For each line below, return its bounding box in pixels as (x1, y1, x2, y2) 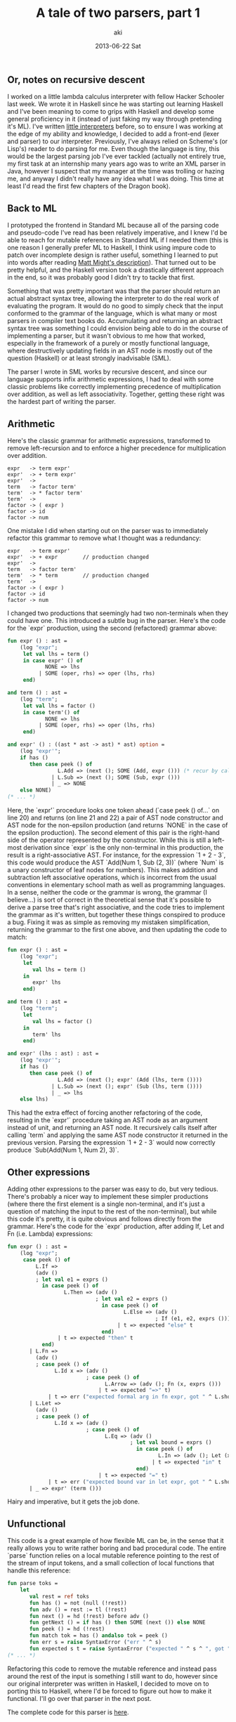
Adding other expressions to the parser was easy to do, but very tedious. (7, 1185, 219, 1193)
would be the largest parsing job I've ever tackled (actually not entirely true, (7, 152, 226, 161)
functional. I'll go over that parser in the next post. (7, 1694, 152, 1702)
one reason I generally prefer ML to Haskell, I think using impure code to (7, 244, 216, 252)
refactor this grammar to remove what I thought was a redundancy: (7, 534, 202, 542)
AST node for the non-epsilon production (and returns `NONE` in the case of (7, 821, 228, 829)
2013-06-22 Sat (94, 41, 142, 50)
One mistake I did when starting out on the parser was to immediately (7, 526, 209, 534)
